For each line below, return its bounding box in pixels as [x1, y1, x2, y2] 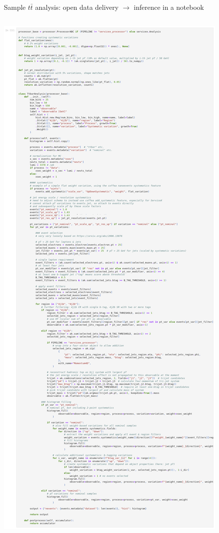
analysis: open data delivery [35, 2, 119, 12]
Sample [4, 2, 26, 12]
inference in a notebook [134, 2, 204, 12]
